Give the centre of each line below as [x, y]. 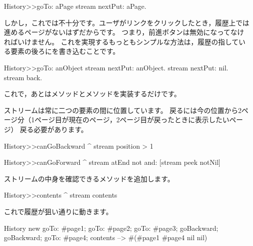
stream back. [23, 77]
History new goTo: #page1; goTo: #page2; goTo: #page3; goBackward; [111, 228]
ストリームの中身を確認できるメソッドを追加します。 [89, 178]
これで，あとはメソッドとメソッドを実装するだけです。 [92, 94]
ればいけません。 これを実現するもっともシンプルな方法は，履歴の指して [121, 41]
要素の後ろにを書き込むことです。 [65, 51]
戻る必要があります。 [54, 129]
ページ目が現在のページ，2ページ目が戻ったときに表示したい [132, 120]
